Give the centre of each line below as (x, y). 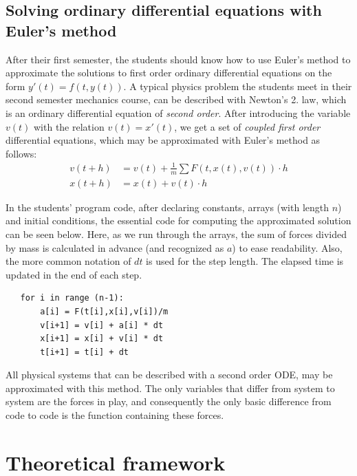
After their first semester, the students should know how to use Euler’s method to (178, 59)
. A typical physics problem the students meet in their (238, 86)
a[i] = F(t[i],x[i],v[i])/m (104, 311)
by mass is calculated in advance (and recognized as (115, 247)
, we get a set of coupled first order (247, 126)
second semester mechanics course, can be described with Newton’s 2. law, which (176, 99)
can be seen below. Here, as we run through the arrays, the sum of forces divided (176, 234)
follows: (21, 153)
